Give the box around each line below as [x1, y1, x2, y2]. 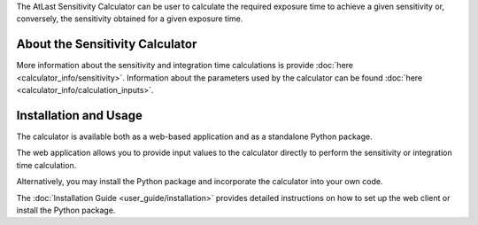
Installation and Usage [16, 107, 143, 123]
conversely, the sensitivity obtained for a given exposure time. [16, 13, 243, 24]
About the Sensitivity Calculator [16, 36, 197, 52]
